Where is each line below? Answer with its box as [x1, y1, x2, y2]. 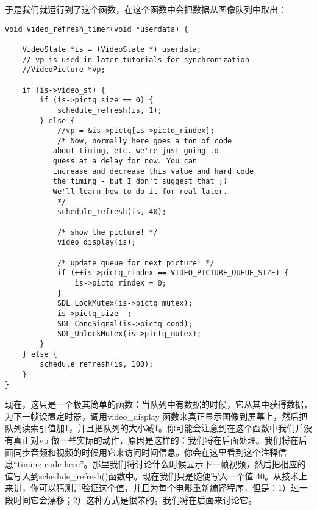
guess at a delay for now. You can [52, 157, 197, 166]
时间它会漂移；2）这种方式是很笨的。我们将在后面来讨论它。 [13, 493, 257, 506]
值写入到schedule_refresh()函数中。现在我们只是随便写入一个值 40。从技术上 [5, 469, 308, 482]
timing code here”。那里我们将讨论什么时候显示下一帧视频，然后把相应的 [17, 458, 306, 470]
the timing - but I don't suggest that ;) [52, 177, 228, 186]
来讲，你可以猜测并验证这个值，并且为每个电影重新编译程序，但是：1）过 [5, 481, 299, 494]
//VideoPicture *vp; [22, 65, 105, 74]
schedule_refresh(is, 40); [57, 207, 166, 217]
